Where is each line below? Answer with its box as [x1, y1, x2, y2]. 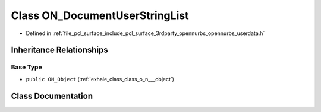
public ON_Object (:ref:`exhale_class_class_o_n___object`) [26, 75, 175, 82]
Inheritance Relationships [11, 45, 108, 55]
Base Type [11, 63, 42, 71]
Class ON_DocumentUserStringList [11, 9, 189, 22]
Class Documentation [11, 91, 93, 101]
